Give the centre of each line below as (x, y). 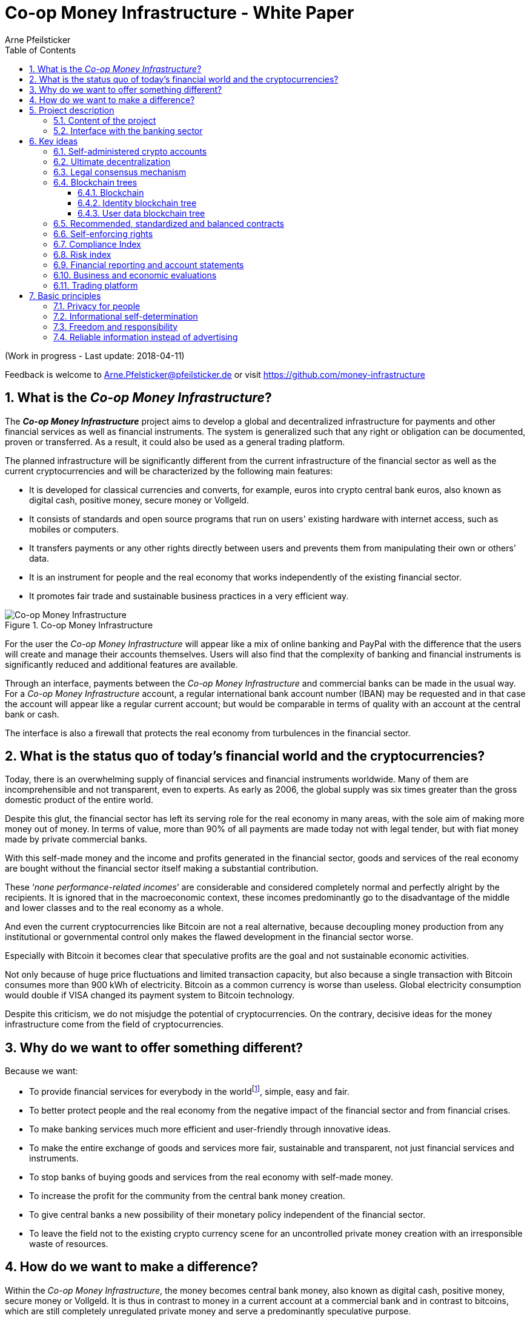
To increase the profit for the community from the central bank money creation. (187, 1195)
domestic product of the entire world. (79, 800)
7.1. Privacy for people (97, 306)
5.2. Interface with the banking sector (128, 130)
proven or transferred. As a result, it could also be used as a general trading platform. (175, 442)
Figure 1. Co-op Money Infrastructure (79, 625)
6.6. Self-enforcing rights (103, 234)
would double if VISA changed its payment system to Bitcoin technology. (150, 995)
